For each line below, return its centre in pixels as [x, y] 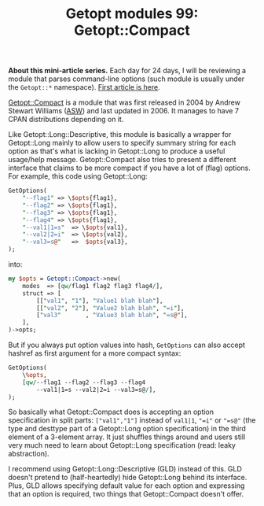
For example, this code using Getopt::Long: [78, 176]
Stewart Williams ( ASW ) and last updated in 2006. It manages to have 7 [124, 111]
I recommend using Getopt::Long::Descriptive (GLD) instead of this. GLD [125, 469]
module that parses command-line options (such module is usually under [126, 79]
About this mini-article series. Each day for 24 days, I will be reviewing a [127, 71]
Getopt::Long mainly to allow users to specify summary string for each [122, 143]
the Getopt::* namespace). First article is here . [84, 87]
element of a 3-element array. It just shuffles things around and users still [127, 437]
